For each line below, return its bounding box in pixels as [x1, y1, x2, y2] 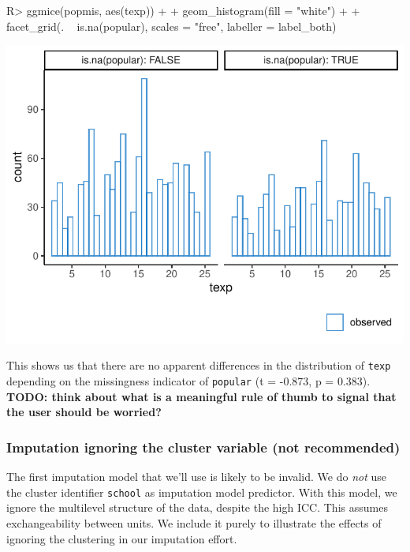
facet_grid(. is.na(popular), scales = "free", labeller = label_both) [6, 17, 337, 34]
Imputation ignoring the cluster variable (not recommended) [6, 437, 401, 456]
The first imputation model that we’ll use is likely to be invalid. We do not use [6, 468, 387, 485]
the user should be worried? [6, 404, 162, 420]
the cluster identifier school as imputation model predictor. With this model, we [6, 483, 397, 500]
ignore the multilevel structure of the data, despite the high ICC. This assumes [6, 499, 388, 516]
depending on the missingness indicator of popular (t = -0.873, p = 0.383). [6, 373, 371, 389]
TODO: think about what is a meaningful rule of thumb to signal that [6, 388, 397, 404]
